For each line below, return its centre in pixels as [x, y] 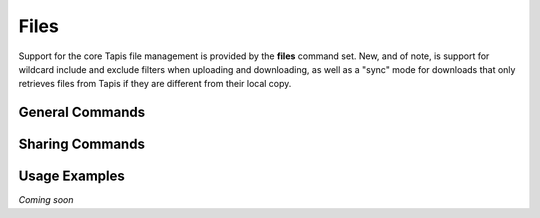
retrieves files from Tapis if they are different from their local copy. [155, 84]
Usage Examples [71, 176]
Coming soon [46, 200]
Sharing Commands [81, 144]
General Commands [81, 112]
